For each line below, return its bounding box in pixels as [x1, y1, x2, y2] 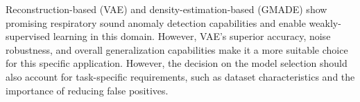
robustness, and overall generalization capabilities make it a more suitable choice [6, 42, 348, 57]
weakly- [309, 15, 341, 30]
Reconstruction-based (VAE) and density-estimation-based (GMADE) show [6, 2, 327, 16]
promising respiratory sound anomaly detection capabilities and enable [6, 15, 306, 30]
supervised [6, 29, 50, 43]
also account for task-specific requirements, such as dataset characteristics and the [6, 69, 355, 83]
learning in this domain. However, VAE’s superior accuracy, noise [53, 29, 331, 43]
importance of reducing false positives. [6, 83, 169, 97]
